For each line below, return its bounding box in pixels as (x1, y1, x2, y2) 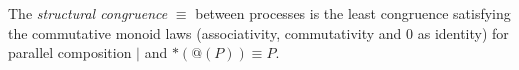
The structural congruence (8, 3, 168, 23)
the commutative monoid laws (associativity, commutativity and (8, 22, 402, 43)
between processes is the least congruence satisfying (195, 3, 511, 23)
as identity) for (417, 22, 509, 43)
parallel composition (8, 42, 132, 63)
